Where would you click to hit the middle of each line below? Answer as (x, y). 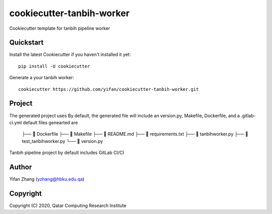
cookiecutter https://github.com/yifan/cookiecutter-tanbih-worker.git (109, 89)
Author (21, 167)
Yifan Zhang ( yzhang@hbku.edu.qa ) (47, 179)
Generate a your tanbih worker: (42, 78)
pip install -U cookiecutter (54, 66)
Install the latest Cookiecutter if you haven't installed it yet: (70, 55)
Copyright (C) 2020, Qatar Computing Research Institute (68, 205)
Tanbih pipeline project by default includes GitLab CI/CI (67, 153)
